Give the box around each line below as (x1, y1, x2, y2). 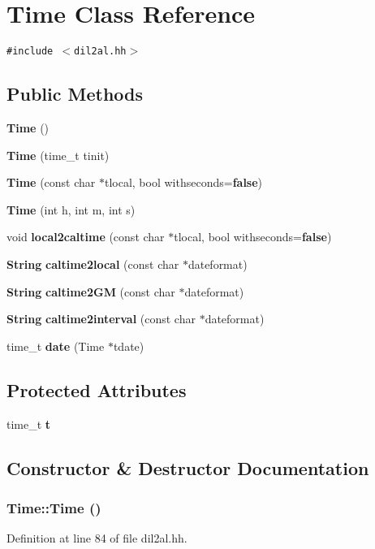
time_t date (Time (6, 337, 105, 354)
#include (6, 45, 54, 58)
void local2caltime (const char (6, 228, 165, 245)
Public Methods (6, 81, 144, 106)
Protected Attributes (6, 377, 187, 402)
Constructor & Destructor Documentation (6, 455, 369, 480)
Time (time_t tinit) (6, 146, 110, 163)
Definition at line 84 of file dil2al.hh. (6, 530, 187, 547)
